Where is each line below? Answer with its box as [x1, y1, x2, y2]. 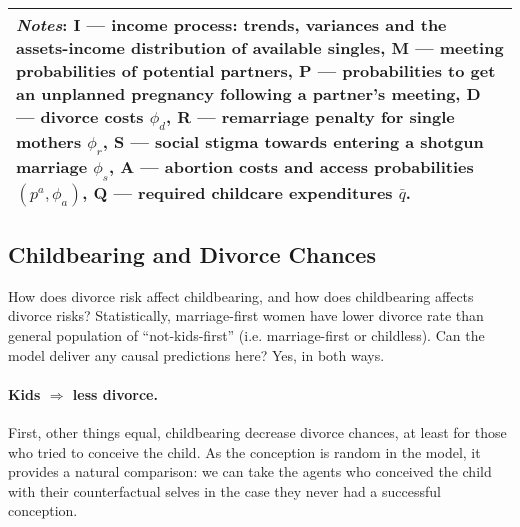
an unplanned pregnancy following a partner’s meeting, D [16, 82, 481, 105]
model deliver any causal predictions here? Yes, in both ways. [8, 344, 385, 365]
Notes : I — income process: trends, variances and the [16, 13, 447, 36]
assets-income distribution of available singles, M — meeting [16, 36, 504, 59]
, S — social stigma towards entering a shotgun [102, 130, 484, 154]
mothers [16, 130, 82, 154]
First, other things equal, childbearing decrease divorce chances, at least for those [8, 421, 507, 442]
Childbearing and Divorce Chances [8, 238, 376, 269]
